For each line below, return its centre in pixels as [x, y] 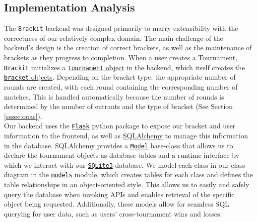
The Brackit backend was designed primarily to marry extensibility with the [121, 28]
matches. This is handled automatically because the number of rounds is [114, 96]
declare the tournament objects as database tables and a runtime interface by [122, 155]
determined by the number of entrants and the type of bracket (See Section [119, 106]
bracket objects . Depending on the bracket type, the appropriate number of [120, 77]
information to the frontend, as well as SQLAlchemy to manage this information [126, 135]
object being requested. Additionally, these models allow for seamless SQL [117, 204]
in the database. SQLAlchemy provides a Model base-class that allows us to [119, 145]
